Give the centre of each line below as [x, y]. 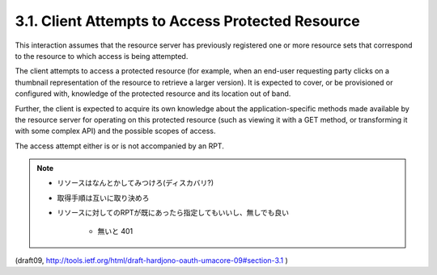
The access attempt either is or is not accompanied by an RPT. [119, 146]
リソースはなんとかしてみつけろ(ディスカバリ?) [136, 183]
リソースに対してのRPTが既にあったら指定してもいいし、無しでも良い [173, 213]
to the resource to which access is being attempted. [102, 56]
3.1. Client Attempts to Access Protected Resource [187, 21]
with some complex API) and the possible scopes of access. [115, 131]
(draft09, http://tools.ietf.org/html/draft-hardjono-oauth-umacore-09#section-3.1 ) [152, 260]
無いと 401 [115, 231]
